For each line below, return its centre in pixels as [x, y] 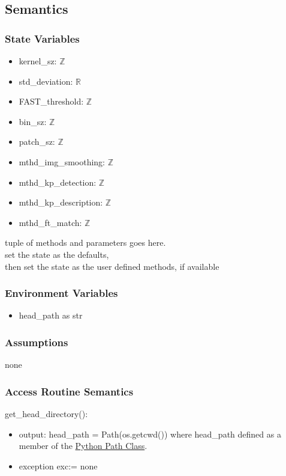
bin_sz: [33, 121]
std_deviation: [46, 81]
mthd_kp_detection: [58, 182]
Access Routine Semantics [69, 391]
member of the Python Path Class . [83, 446]
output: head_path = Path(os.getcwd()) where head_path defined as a [150, 434]
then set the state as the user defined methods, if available [112, 266]
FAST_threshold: [51, 101]
